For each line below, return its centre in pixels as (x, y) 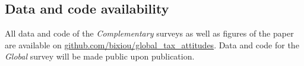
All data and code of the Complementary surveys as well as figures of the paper (149, 33)
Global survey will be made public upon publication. (100, 56)
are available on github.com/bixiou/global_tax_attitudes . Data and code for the (152, 44)
